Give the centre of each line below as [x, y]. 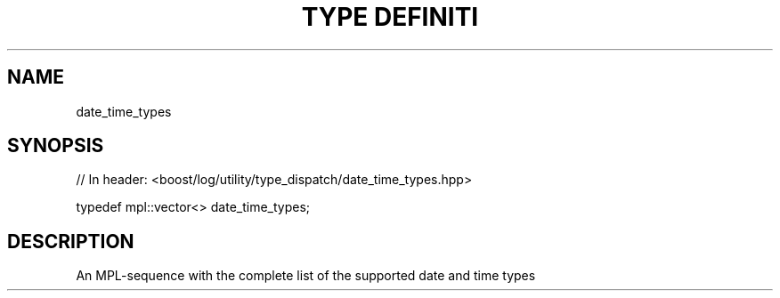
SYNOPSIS [56, 146]
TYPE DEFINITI [390, 17]
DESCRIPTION [71, 241]
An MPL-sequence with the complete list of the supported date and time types [306, 276]
